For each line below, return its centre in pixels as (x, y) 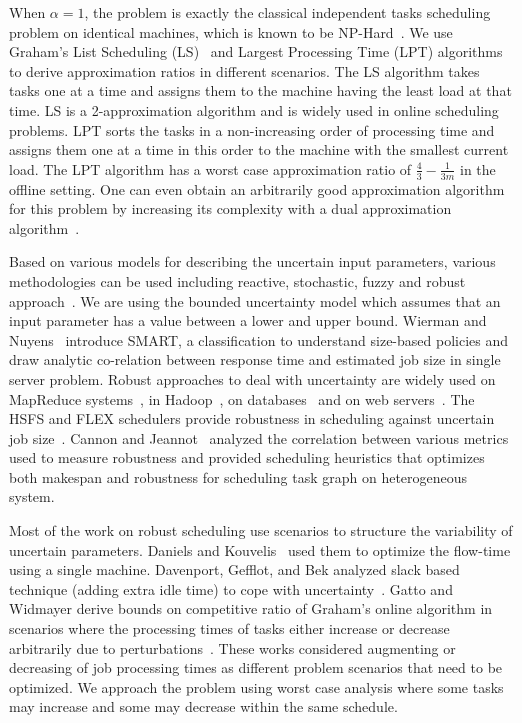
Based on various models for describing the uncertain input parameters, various (252, 261)
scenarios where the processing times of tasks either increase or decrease (229, 628)
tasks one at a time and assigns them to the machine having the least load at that (260, 90)
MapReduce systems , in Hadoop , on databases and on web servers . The (242, 398)
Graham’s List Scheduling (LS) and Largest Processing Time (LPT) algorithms (256, 51)
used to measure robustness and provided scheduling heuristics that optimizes (247, 457)
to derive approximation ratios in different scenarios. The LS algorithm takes (244, 70)
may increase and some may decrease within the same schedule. (203, 706)
